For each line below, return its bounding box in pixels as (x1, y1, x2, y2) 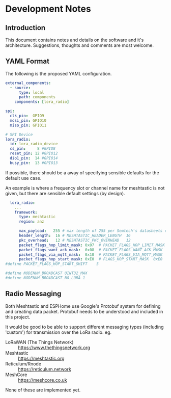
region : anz (18, 219, 44, 224)
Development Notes (5, 3, 92, 15)
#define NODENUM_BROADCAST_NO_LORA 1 (5, 276, 85, 281)
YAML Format (5, 57, 50, 66)
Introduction (5, 23, 46, 32)
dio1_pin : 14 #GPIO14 (10, 156, 58, 161)
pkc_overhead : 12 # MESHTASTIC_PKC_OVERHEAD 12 (18, 237, 131, 243)
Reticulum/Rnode (5, 360, 42, 367)
